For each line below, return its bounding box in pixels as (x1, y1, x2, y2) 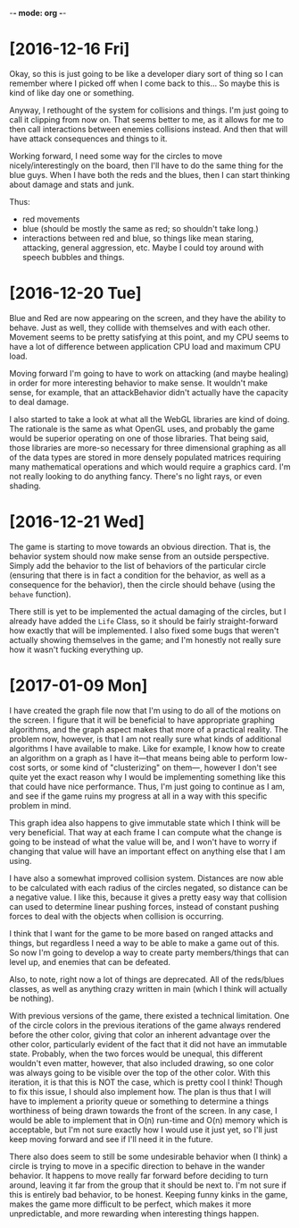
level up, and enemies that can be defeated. (9, 956, 171, 967)
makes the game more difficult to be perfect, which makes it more (9, 1198, 252, 1209)
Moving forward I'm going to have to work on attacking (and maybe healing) (9, 368, 289, 378)
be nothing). (9, 993, 54, 1004)
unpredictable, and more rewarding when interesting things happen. (9, 1207, 260, 1219)
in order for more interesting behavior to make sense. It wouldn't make (9, 377, 268, 388)
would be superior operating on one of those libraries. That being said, (9, 433, 270, 444)
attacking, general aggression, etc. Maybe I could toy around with (21, 241, 264, 253)
